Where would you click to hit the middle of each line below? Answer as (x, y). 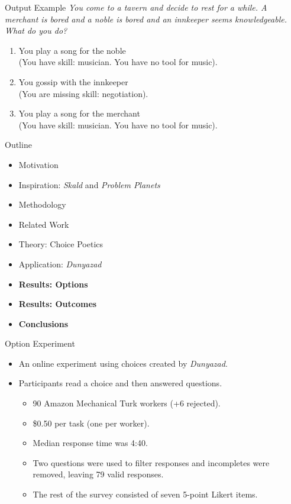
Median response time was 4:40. (90, 443)
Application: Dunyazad (60, 264)
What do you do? (36, 30)
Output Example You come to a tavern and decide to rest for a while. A (136, 7)
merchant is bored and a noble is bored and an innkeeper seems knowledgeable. (146, 19)
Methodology (42, 204)
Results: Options (53, 284)
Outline (18, 145)
